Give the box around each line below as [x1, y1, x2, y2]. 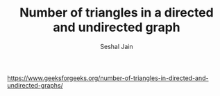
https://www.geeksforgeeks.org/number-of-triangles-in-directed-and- [7, 74, 209, 82]
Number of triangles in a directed [19, 5, 214, 21]
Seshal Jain [100, 42, 133, 50]
